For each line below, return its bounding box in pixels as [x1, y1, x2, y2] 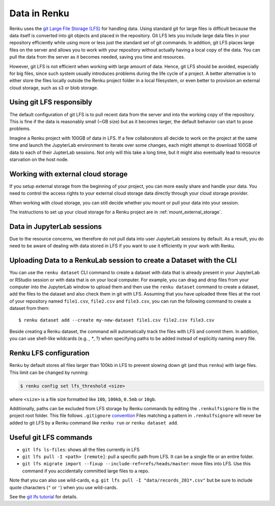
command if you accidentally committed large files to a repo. [22, 468, 150, 474]
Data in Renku [9, 8, 70, 19]
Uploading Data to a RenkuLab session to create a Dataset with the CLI [9, 256, 237, 265]
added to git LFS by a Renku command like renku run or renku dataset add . [9, 419, 178, 425]
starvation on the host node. [9, 156, 69, 163]
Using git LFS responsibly [9, 98, 93, 106]
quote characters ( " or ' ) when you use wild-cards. [9, 484, 118, 490]
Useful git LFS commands [9, 433, 93, 442]
